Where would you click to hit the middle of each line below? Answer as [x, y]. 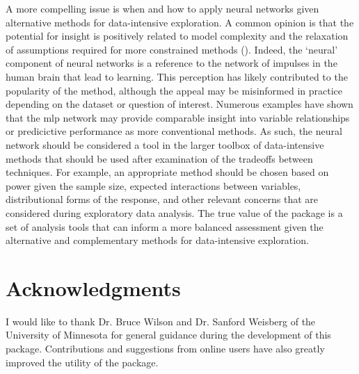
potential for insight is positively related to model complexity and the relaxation [177, 36]
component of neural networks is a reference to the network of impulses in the [171, 63]
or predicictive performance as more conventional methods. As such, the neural [174, 131]
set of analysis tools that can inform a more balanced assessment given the [165, 226]
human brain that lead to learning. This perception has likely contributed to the [177, 76]
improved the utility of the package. [82, 362]
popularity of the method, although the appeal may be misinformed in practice [174, 90]
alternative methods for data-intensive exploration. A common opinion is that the [180, 22]
